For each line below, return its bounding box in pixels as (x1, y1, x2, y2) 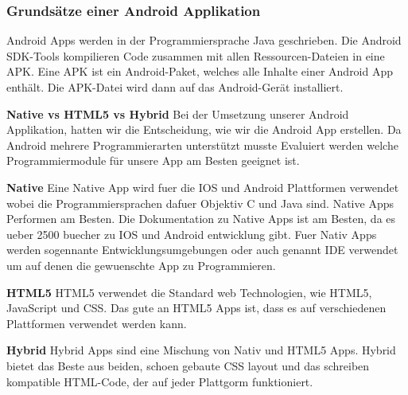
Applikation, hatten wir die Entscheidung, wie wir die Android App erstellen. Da (6, 121, 402, 138)
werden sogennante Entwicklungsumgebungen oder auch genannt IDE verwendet (6, 241, 398, 258)
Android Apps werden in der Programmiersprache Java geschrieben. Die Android (6, 32, 402, 49)
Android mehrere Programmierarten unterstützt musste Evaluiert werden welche (6, 136, 398, 153)
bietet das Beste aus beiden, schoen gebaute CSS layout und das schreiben (6, 357, 370, 373)
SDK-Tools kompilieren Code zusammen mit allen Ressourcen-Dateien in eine (6, 47, 385, 64)
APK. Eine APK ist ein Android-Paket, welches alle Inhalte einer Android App (6, 63, 394, 80)
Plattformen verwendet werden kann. (6, 315, 187, 331)
